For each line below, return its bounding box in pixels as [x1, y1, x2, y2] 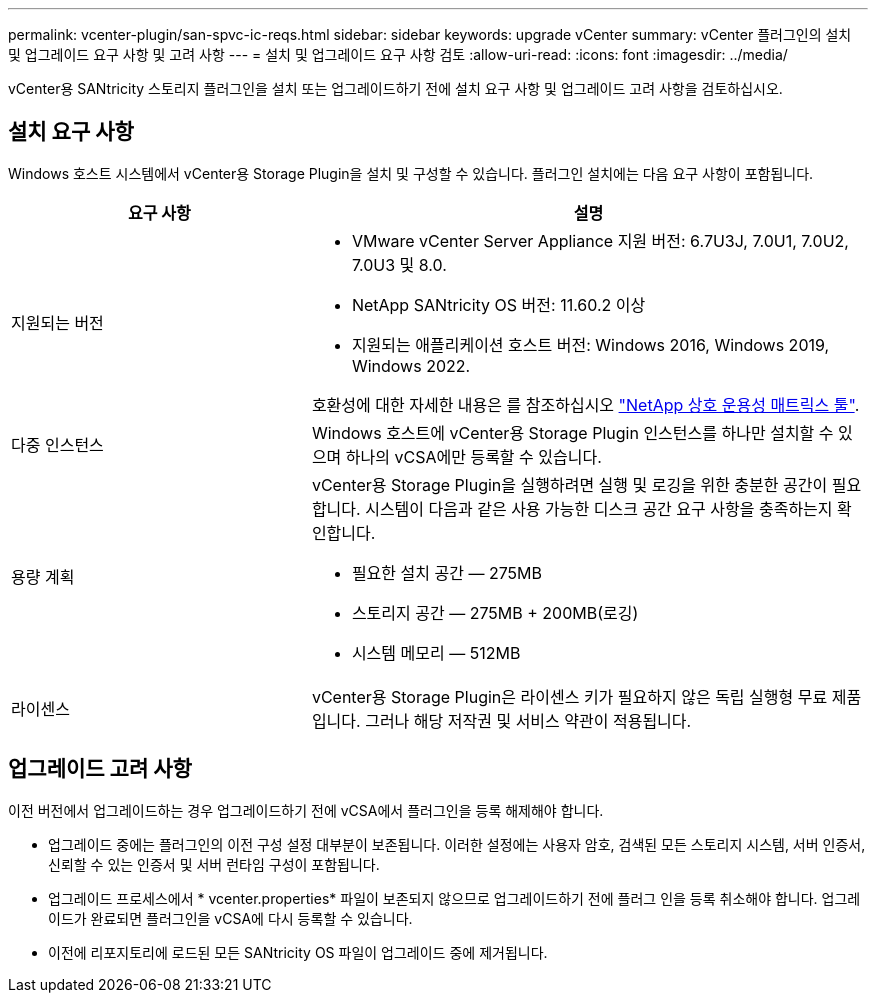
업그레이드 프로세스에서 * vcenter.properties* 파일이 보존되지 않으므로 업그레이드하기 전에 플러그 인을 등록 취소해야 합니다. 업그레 [48, 889, 861, 907]
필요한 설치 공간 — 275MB [351, 562, 543, 583]
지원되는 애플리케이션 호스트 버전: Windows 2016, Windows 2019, [351, 334, 830, 355]
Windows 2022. [351, 355, 471, 376]
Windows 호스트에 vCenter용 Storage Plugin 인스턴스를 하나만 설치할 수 [311, 422, 834, 443]
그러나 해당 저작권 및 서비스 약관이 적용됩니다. [365, 710, 692, 731]
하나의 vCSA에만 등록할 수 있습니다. [345, 446, 602, 467]
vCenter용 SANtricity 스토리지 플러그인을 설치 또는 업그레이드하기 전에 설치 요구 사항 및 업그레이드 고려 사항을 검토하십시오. [8, 80, 783, 97]
